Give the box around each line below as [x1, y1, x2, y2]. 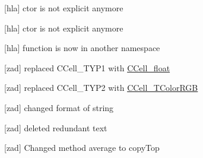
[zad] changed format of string [4, 101, 114, 113]
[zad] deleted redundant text [4, 121, 107, 134]
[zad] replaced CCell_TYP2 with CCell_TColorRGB [4, 81, 198, 94]
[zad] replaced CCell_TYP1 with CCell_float [4, 61, 170, 74]
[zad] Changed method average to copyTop [4, 141, 160, 154]
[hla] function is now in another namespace [4, 42, 160, 54]
